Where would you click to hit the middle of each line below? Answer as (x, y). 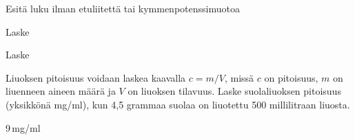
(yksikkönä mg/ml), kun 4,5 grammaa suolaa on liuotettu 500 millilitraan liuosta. (178, 104)
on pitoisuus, (291, 77)
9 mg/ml (23, 127)
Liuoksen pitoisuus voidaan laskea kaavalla (96, 77)
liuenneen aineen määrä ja (61, 91)
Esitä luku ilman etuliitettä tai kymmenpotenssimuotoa (123, 8)
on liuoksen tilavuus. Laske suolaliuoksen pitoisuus (234, 91)
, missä (239, 77)
